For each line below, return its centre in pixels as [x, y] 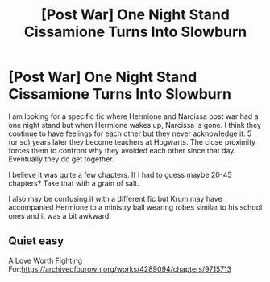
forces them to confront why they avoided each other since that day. [122, 150]
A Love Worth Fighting [46, 260]
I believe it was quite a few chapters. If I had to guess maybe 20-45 [120, 174]
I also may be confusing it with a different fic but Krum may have [116, 198]
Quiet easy [36, 241]
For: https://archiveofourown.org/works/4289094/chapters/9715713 [120, 269]
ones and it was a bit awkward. [60, 215]
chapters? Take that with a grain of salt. [74, 183]
